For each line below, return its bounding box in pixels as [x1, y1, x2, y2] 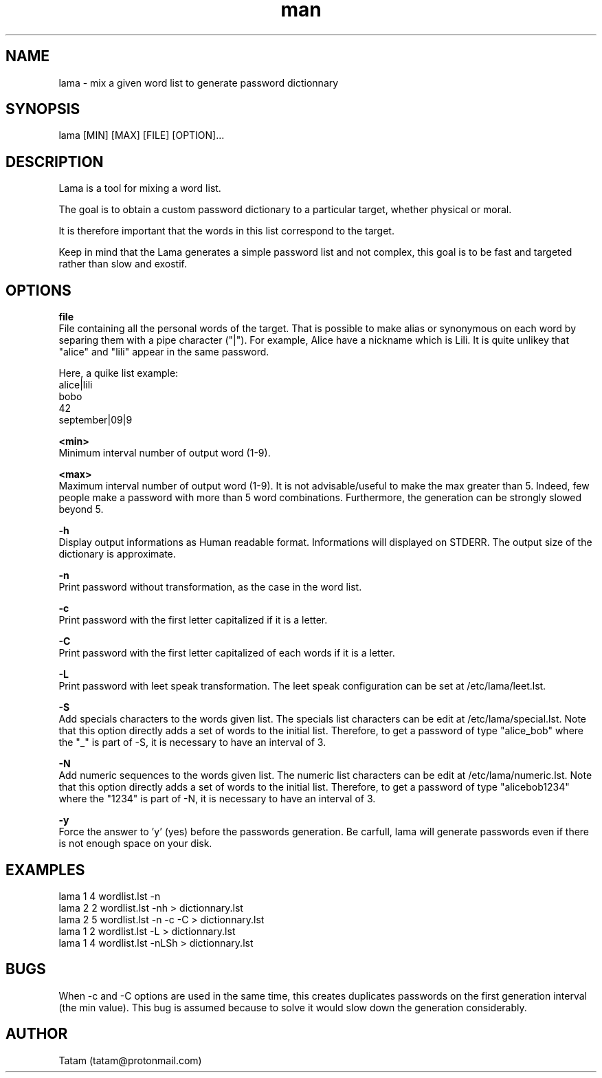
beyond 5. [58, 503, 104, 516]
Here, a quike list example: [58, 367, 179, 379]
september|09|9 [58, 414, 133, 426]
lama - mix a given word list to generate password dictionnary [58, 76, 339, 89]
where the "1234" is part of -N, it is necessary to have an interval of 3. [58, 793, 376, 805]
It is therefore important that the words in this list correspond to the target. [58, 225, 394, 237]
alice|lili [58, 379, 93, 391]
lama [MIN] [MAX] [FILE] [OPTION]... [58, 129, 225, 142]
